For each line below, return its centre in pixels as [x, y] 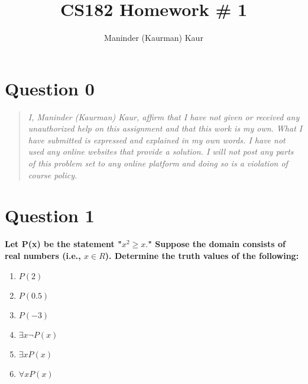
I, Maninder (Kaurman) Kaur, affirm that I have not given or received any [164, 116]
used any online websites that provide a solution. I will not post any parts [161, 151]
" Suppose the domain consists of [217, 244]
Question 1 [50, 215]
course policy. [53, 175]
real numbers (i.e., [43, 255]
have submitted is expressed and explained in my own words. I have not [157, 140]
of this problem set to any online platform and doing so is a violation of [158, 163]
